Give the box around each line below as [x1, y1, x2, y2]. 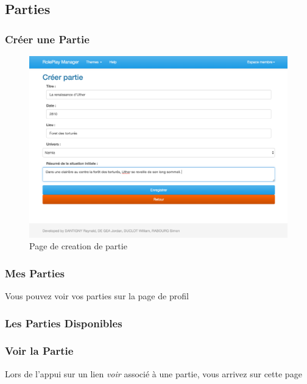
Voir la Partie [5, 343, 74, 358]
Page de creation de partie [29, 240, 127, 252]
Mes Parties [5, 265, 65, 280]
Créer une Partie [5, 31, 90, 46]
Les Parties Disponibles [5, 315, 122, 330]
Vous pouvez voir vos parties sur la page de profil [5, 290, 189, 302]
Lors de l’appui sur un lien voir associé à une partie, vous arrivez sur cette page [5, 367, 302, 380]
